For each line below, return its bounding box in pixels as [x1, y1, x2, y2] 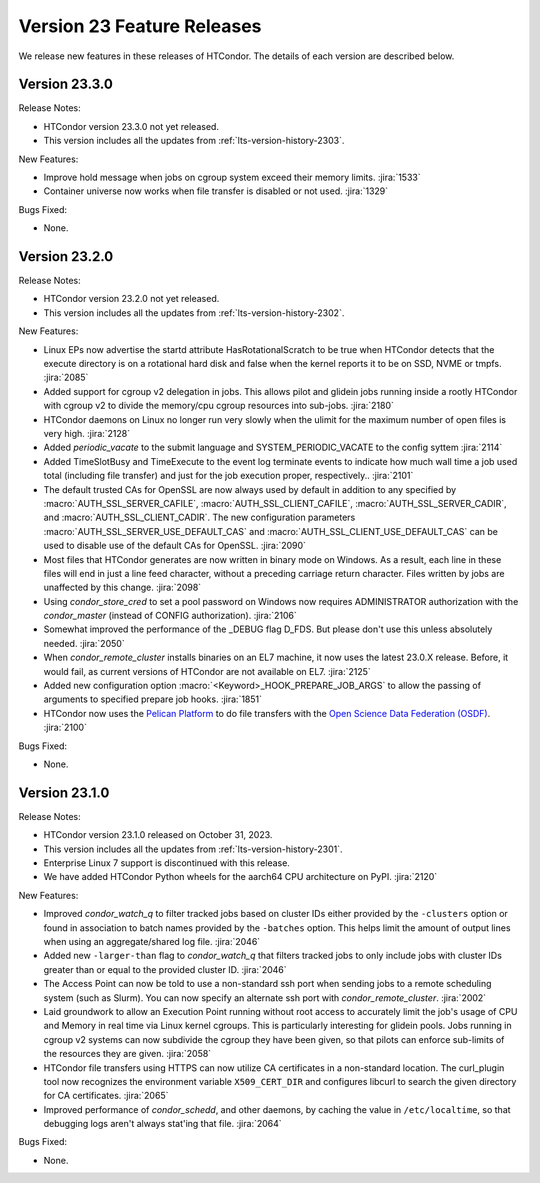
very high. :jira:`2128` [43, 428, 131, 439]
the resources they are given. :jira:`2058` [43, 1048, 212, 1060]
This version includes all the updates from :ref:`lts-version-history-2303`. [43, 135, 345, 147]
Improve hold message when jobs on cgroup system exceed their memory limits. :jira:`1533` [43, 171, 421, 184]
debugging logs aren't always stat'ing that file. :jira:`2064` [43, 1118, 282, 1130]
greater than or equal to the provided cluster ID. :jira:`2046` [43, 963, 287, 975]
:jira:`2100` [43, 721, 87, 734]
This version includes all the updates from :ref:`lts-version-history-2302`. [43, 306, 345, 319]
